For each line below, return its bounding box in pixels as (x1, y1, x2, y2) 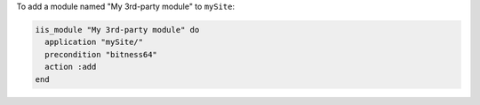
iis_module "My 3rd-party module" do (35, 25, 200, 34)
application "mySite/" (44, 37, 144, 48)
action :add (44, 62, 97, 72)
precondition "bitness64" (44, 49, 157, 59)
